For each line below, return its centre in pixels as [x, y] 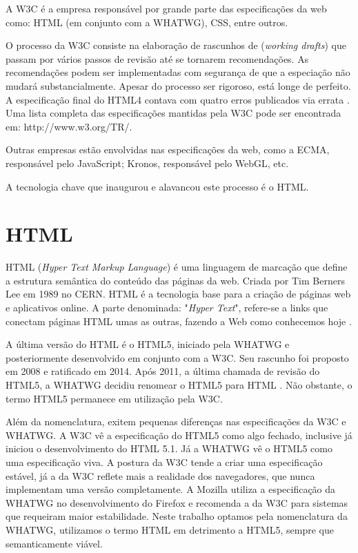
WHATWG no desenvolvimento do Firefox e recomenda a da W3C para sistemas [177, 502]
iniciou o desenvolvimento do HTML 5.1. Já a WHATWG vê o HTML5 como [169, 448]
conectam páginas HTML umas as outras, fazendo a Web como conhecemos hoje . [179, 321]
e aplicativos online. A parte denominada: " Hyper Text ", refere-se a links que [167, 308]
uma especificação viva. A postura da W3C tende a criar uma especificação [164, 462]
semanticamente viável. [54, 543]
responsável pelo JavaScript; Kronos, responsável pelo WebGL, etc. [147, 163]
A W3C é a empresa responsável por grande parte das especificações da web [166, 8]
